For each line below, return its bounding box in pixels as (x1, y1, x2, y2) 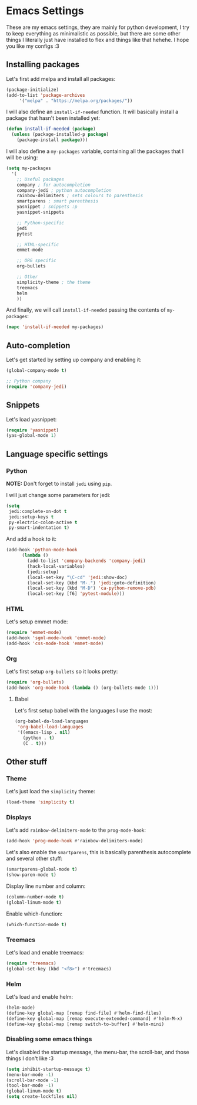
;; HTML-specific (16, 241, 59, 247)
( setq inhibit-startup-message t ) (6, 1066, 91, 1072)
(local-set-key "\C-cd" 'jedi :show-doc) (27, 574, 128, 580)
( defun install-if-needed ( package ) (6, 126, 96, 132)
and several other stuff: (6, 855, 63, 862)
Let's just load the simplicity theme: (6, 788, 96, 795)
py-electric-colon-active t (8, 519, 78, 525)
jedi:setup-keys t (8, 514, 54, 520)
